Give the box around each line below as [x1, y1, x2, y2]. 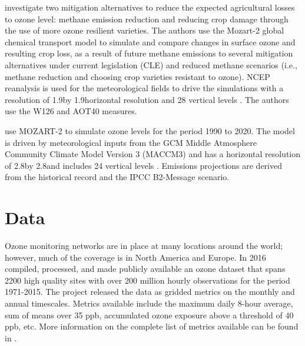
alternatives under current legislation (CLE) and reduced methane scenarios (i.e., [5, 58, 297, 71]
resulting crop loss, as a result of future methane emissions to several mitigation [5, 47, 293, 59]
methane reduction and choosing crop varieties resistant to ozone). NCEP [5, 70, 270, 82]
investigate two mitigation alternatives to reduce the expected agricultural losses [5, 1, 295, 13]
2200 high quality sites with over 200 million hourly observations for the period [5, 274, 290, 286]
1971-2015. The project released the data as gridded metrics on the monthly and [5, 285, 295, 298]
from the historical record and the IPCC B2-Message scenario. [5, 171, 230, 183]
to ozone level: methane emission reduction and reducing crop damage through [5, 12, 289, 25]
